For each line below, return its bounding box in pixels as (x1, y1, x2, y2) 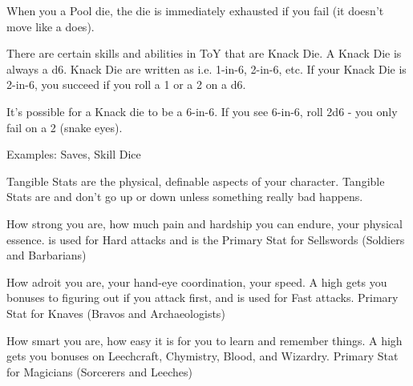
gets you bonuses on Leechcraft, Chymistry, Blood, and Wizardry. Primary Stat (6, 348, 399, 364)
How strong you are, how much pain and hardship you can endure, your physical (6, 215, 403, 231)
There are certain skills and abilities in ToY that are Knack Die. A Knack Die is (6, 45, 402, 62)
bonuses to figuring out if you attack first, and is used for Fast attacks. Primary (6, 289, 399, 306)
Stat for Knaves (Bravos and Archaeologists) (6, 304, 225, 321)
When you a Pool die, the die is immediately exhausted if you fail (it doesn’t (6, 2, 384, 18)
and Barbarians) (6, 247, 87, 263)
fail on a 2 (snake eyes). (6, 119, 123, 135)
